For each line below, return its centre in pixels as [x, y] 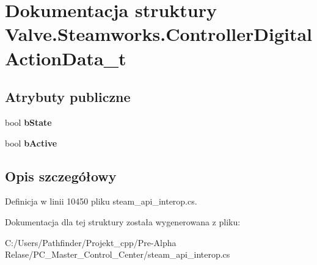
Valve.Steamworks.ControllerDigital [159, 34]
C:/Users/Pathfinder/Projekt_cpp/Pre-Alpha [91, 242]
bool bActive [31, 143]
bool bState [28, 122]
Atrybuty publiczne [68, 97]
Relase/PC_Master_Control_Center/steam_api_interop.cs [118, 254]
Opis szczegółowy [61, 176]
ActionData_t [66, 58]
